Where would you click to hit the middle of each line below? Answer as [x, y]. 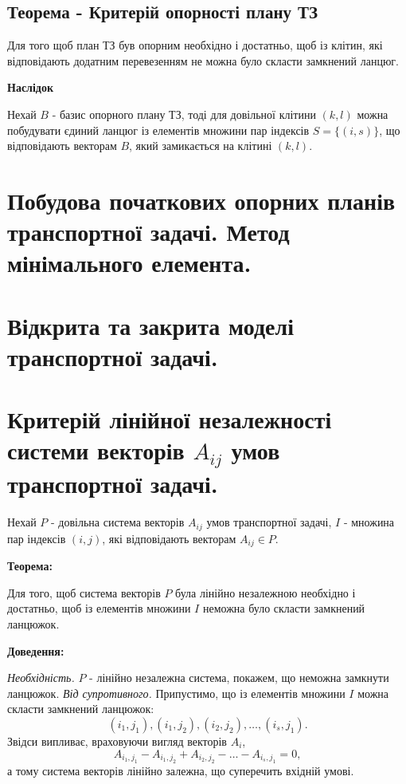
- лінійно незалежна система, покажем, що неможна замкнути [239, 678]
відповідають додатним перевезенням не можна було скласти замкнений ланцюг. [203, 60]
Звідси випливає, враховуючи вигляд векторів [117, 741]
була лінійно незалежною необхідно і [265, 592]
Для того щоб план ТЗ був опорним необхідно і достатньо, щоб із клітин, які [195, 45]
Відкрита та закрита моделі [150, 325]
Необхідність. [41, 678]
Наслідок [30, 87]
